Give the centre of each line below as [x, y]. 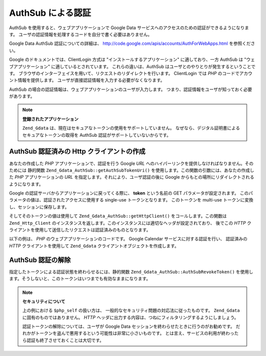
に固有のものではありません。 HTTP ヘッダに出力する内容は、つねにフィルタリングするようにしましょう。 [131, 317]
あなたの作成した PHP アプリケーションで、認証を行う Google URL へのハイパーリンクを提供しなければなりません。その [131, 163]
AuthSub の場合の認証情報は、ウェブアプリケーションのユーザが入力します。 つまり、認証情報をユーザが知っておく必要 [131, 89]
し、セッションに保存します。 [39, 207]
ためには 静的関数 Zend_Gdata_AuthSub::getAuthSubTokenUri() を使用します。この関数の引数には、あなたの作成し [132, 170]
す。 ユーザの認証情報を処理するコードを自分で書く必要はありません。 [81, 34]
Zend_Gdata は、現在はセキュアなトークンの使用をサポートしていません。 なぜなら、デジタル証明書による [131, 128]
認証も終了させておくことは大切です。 [65, 340]
